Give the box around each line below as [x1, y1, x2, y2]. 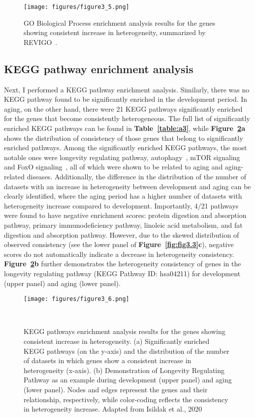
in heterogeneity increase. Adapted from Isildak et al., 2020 [24, 404, 202, 414]
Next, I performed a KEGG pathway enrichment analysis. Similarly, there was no [4, 84, 250, 94]
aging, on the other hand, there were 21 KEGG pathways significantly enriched [4, 103, 243, 114]
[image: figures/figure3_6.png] [24, 295, 129, 303]
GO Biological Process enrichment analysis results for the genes [24, 17, 216, 28]
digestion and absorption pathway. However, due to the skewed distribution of [4, 229, 239, 240]
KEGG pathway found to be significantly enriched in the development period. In [4, 94, 248, 104]
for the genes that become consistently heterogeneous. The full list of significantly [4, 113, 250, 124]
